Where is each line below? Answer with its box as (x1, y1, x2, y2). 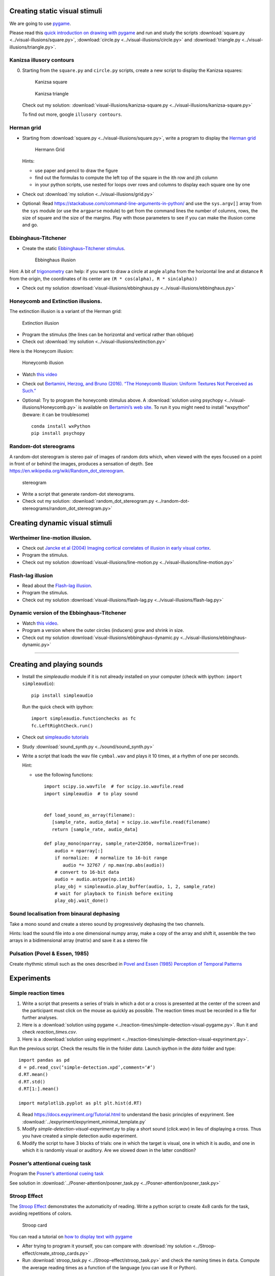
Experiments (9, 974, 51, 983)
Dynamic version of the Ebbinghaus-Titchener (9, 609, 127, 617)
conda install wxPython (31, 423, 91, 429)
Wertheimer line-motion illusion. (9, 534, 92, 541)
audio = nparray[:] (54, 848, 103, 853)
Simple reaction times (9, 990, 65, 997)
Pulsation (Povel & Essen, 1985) (9, 950, 89, 957)
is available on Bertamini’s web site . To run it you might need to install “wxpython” (78, 404, 250, 410)
